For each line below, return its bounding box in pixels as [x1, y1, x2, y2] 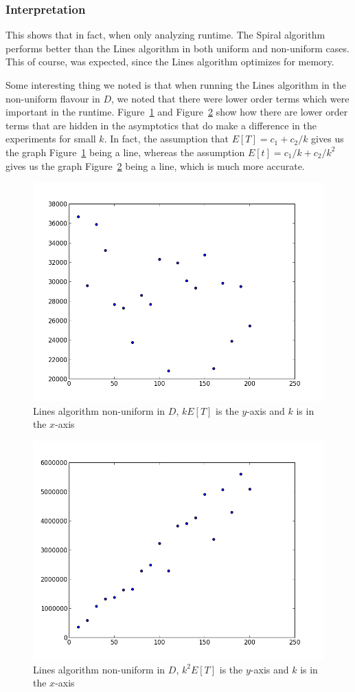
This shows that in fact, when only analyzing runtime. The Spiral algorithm [5, 28, 325, 42]
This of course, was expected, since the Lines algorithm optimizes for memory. [5, 54, 334, 69]
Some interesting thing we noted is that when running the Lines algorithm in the [5, 78, 347, 91]
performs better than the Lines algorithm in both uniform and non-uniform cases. [5, 41, 350, 55]
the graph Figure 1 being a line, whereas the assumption [5, 144, 245, 159]
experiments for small [5, 131, 96, 146]
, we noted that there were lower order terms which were [111, 91, 350, 105]
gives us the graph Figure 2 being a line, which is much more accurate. [5, 158, 305, 173]
